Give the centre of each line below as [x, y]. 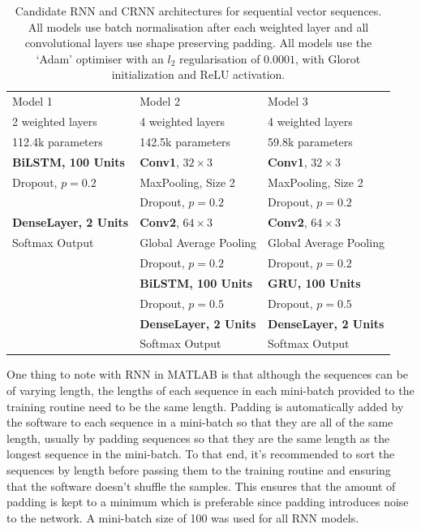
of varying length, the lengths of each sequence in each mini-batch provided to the [210, 390]
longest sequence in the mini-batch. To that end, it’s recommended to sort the [201, 454]
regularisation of [220, 58]
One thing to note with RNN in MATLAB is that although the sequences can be [208, 374]
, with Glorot [328, 58]
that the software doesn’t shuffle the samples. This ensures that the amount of [201, 486]
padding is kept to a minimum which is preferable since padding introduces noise [208, 502]
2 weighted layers [55, 121]
